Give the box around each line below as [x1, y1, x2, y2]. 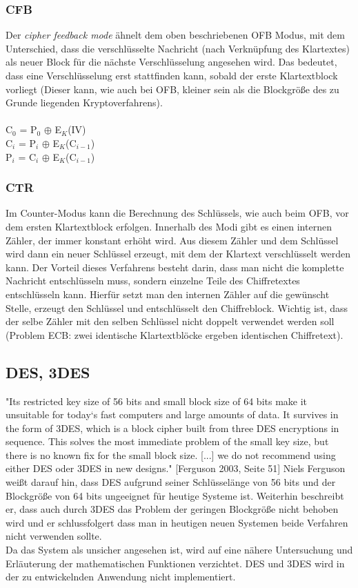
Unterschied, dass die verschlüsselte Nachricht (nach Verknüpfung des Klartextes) [6, 41, 350, 55]
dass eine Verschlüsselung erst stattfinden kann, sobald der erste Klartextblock [6, 68, 338, 82]
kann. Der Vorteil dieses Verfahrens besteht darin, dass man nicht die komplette [6, 259, 344, 274]
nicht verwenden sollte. [6, 529, 102, 543]
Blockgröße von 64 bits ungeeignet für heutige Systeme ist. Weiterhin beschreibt [6, 488, 344, 502]
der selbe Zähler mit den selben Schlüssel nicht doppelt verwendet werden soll [6, 314, 335, 329]
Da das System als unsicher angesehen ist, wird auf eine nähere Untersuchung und [6, 542, 353, 557]
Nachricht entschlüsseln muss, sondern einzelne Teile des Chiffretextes [6, 273, 300, 288]
